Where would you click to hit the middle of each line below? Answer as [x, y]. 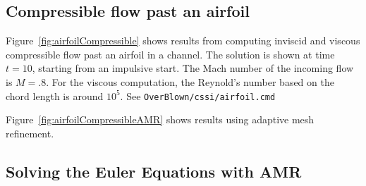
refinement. [30, 133]
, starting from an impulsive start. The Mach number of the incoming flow [193, 68]
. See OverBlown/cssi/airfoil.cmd [198, 95]
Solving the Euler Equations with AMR [154, 171]
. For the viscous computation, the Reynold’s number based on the [190, 81]
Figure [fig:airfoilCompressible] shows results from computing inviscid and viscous [183, 41]
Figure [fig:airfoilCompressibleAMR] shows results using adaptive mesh [160, 119]
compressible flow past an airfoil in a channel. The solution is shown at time [170, 54]
